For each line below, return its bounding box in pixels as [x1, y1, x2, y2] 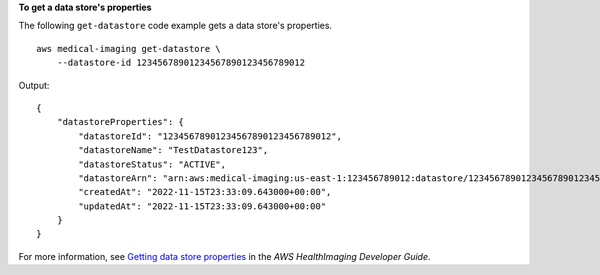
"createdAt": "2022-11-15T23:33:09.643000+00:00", [78, 186, 332, 198]
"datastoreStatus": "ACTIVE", [78, 158, 227, 170]
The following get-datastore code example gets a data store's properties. [18, 20, 333, 32]
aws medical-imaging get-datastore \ [36, 43, 222, 54]
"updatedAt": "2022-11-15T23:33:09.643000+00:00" [78, 200, 327, 212]
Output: [18, 79, 50, 91]
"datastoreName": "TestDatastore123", [78, 145, 269, 156]
